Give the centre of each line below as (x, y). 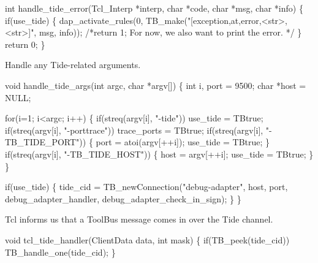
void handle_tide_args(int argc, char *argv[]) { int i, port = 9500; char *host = (156, 85)
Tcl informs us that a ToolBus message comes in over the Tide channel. (139, 219)
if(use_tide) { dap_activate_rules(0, (74, 20)
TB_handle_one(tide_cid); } (60, 252)
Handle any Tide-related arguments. (73, 65)
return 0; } (25, 44)
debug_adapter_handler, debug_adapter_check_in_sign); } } (123, 198)
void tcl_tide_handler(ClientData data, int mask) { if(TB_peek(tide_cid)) (147, 239)
